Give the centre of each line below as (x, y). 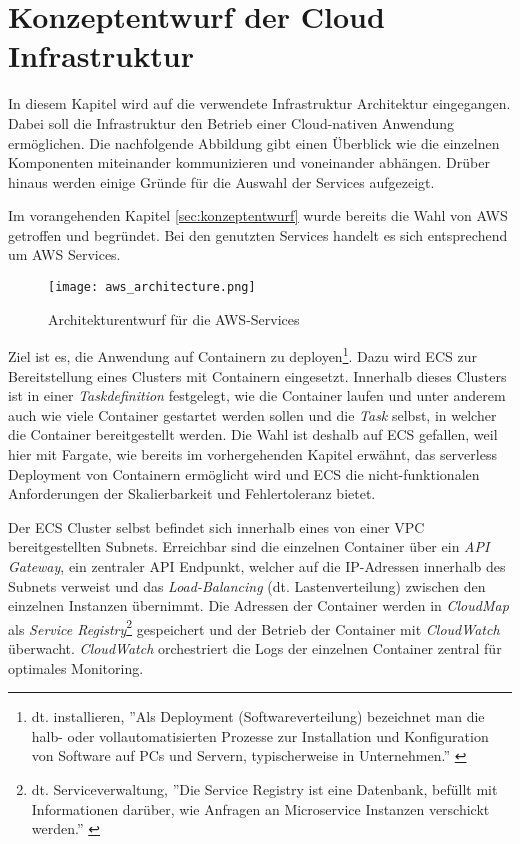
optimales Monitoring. (76, 667)
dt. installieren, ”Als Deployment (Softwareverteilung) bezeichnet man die (258, 716)
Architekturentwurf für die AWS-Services (174, 318)
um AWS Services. (64, 254)
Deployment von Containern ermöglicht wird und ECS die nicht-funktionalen (244, 473)
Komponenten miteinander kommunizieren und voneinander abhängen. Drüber (249, 162)
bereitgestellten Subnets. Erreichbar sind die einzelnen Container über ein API (249, 546)
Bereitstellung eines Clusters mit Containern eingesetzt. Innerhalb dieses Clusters (257, 375)
